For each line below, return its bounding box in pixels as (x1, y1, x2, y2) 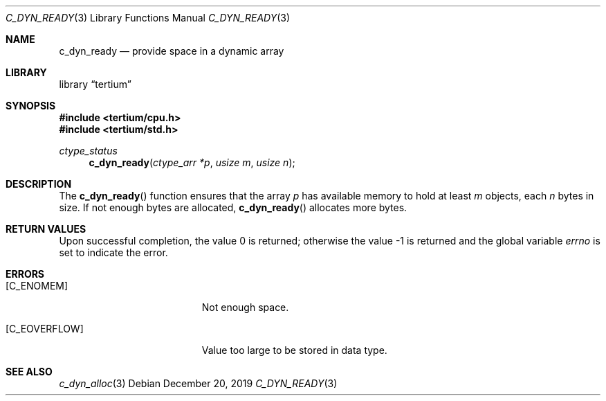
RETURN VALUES (6, 223, 86, 235)
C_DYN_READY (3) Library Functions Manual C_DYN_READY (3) (6, 12, 291, 24)
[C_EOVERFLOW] (6, 323, 84, 335)
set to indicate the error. (59, 247, 168, 258)
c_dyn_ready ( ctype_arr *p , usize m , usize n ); (89, 157, 295, 168)
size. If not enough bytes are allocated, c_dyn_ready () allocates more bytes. (59, 202, 407, 213)
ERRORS (6, 268, 45, 280)
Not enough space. (201, 301, 289, 313)
